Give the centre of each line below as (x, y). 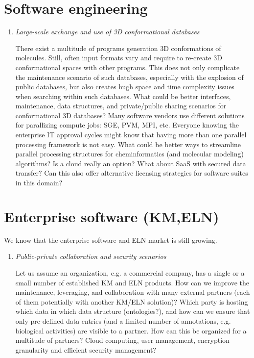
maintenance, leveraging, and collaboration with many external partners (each (133, 292)
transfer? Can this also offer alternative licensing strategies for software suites (132, 173)
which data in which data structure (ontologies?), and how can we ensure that (133, 311)
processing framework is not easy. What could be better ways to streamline (128, 144)
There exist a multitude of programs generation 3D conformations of (118, 48)
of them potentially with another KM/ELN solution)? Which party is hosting (132, 301)
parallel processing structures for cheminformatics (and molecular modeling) (129, 154)
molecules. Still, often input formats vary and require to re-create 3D (119, 58)
